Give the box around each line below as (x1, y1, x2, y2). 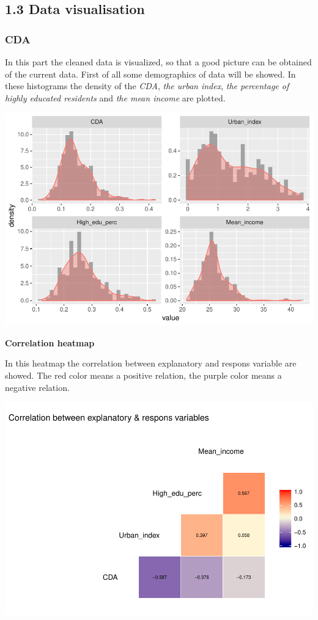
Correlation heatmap (5, 336, 95, 349)
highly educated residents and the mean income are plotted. (5, 91, 226, 104)
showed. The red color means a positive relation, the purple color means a (5, 369, 282, 382)
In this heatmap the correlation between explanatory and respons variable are (5, 357, 297, 370)
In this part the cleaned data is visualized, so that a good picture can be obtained (5, 56, 312, 68)
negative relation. (5, 381, 70, 393)
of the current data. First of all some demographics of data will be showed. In (5, 67, 296, 80)
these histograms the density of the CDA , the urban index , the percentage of (5, 79, 289, 92)
